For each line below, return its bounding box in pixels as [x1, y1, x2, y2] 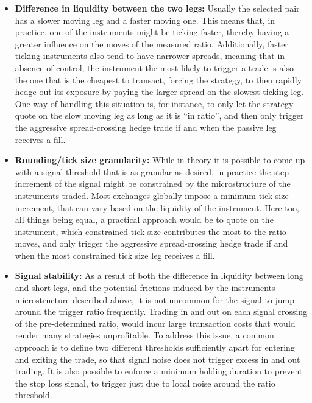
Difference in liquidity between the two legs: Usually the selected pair [15, 2, 300, 14]
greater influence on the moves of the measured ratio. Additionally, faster [15, 37, 288, 50]
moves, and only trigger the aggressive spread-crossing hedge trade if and [15, 237, 288, 250]
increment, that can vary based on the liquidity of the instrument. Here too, [15, 201, 300, 214]
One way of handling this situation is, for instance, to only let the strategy [15, 97, 294, 110]
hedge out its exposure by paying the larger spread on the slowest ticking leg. [15, 85, 304, 98]
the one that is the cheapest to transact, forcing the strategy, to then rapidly [15, 73, 302, 86]
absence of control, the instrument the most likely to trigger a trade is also [15, 61, 294, 74]
